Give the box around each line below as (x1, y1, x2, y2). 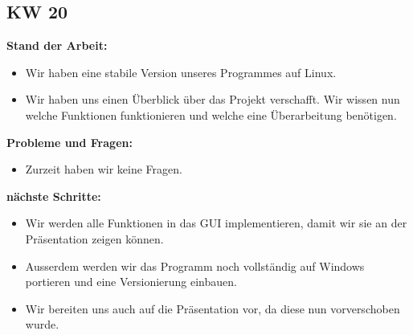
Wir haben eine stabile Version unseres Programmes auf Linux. (25, 63, 337, 80)
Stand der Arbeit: (6, 37, 108, 54)
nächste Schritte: (6, 187, 101, 204)
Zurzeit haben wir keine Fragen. (25, 161, 182, 178)
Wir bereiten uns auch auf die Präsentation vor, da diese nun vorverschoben (25, 300, 400, 317)
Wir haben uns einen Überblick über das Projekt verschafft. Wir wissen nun (25, 91, 400, 108)
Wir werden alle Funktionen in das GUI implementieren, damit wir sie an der (25, 214, 407, 231)
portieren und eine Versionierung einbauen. (25, 273, 237, 290)
